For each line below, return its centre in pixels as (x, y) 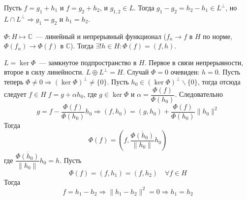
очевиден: (185, 72)
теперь (14, 81)
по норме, (217, 36)
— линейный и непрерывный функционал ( (101, 36)
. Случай (136, 72)
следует (15, 94)
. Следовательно (199, 94)
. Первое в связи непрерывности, (194, 62)
